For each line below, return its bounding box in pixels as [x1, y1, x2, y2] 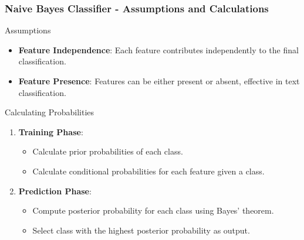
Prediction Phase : [18, 184, 92, 197]
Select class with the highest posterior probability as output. [32, 224, 250, 236]
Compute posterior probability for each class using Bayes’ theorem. [32, 204, 274, 217]
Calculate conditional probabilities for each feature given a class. [32, 164, 265, 177]
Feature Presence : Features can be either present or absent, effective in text [18, 75, 300, 87]
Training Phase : [18, 125, 83, 138]
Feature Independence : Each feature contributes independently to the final [18, 43, 299, 56]
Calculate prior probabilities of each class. [32, 145, 183, 157]
